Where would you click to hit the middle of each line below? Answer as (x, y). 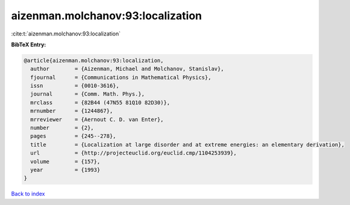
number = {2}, (62, 128)
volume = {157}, (65, 161)
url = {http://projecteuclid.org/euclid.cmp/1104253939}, (134, 153)
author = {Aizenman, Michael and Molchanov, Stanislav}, (127, 69)
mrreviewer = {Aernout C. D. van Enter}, (97, 119)
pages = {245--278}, (73, 136)
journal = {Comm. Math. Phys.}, (87, 94)
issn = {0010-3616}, (75, 86)
